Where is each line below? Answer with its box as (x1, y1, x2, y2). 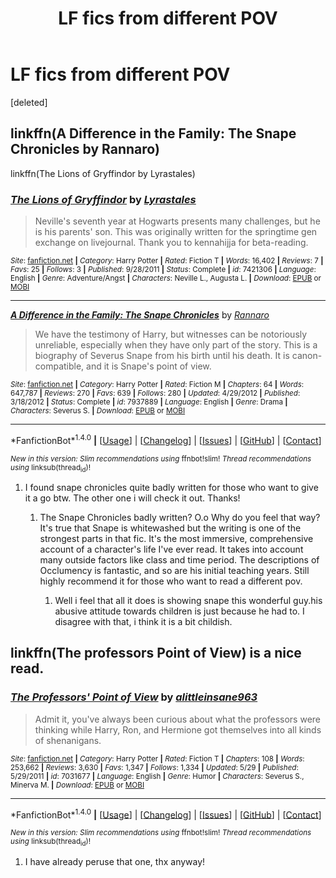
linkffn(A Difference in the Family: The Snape (10, 125, 297, 142)
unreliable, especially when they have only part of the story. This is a (34, 339, 318, 351)
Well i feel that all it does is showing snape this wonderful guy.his (54, 595, 323, 607)
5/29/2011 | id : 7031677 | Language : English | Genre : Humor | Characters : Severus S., (10, 771, 305, 781)
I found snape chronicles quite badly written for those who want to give (24, 482, 319, 494)
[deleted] (10, 96, 48, 108)
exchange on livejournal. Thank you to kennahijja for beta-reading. (34, 237, 309, 249)
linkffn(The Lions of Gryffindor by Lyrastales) (10, 167, 196, 179)
